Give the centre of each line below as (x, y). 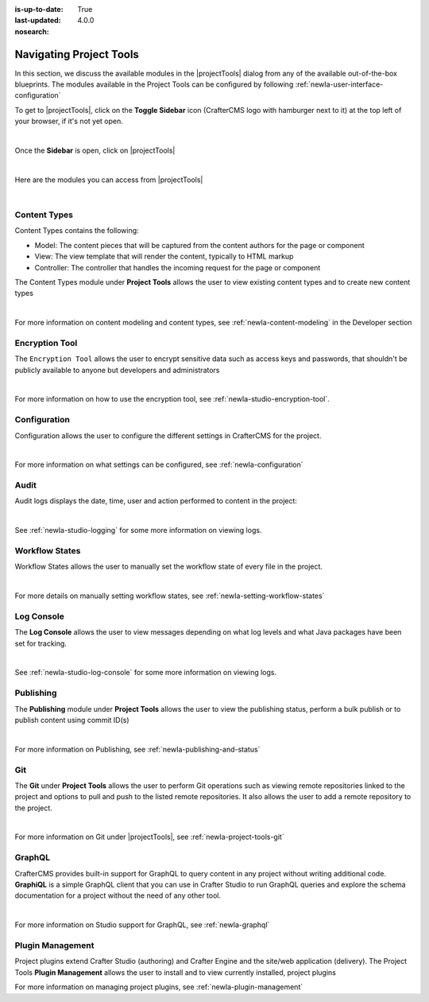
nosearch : (32, 31)
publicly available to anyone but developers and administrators (117, 370)
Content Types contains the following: (77, 231)
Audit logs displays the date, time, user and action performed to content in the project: (156, 501)
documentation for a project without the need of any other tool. (118, 895)
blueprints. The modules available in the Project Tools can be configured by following (154, 84)
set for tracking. (41, 643)
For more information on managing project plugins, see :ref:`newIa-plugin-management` (159, 987)
